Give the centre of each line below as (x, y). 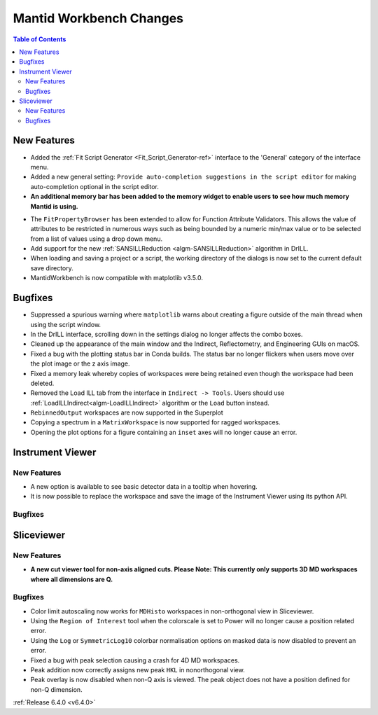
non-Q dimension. (57, 689)
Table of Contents (40, 39)
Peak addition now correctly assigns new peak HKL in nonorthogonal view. (138, 670)
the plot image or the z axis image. (80, 363)
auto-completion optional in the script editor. (94, 186)
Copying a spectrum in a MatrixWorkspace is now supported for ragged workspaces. (156, 422)
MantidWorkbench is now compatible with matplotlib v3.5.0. (117, 278)
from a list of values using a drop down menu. (97, 239)
